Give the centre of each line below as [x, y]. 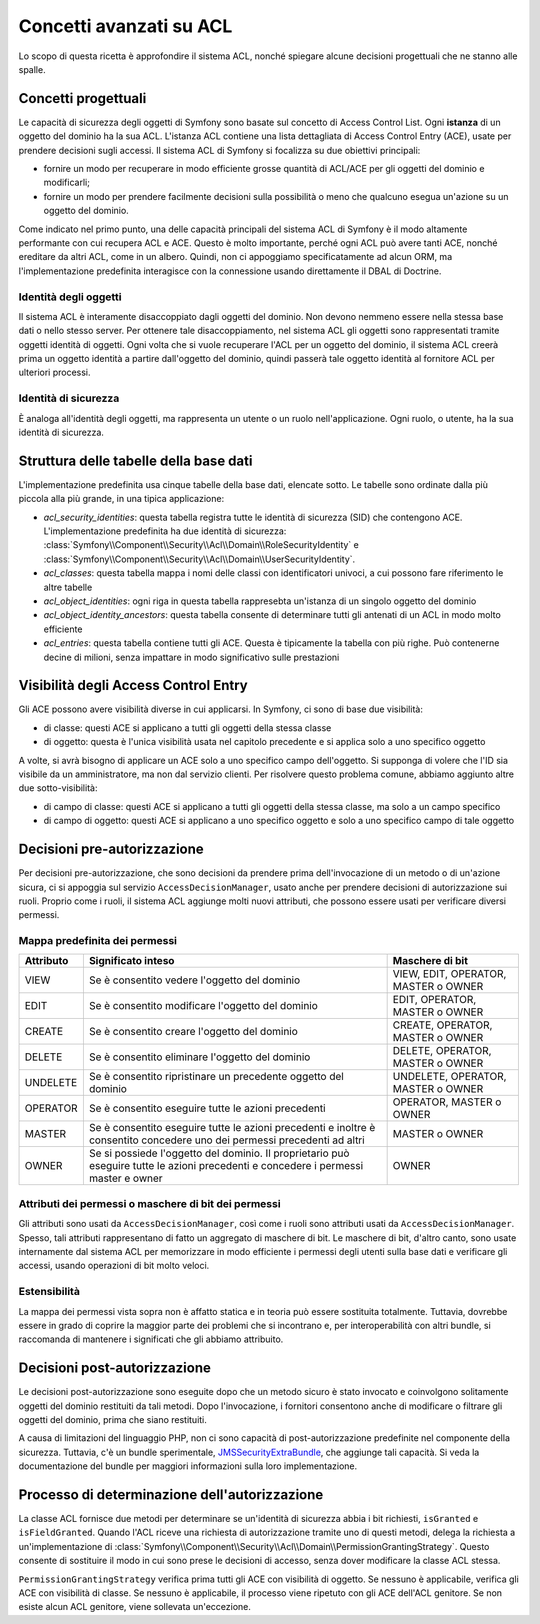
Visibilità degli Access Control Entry [133, 685]
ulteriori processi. [54, 372]
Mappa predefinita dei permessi [98, 941]
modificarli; [66, 182]
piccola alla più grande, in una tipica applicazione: [121, 499]
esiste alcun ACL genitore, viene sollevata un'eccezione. [135, 1607]
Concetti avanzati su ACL [125, 26]
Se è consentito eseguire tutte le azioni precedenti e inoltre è [232, 1128]
